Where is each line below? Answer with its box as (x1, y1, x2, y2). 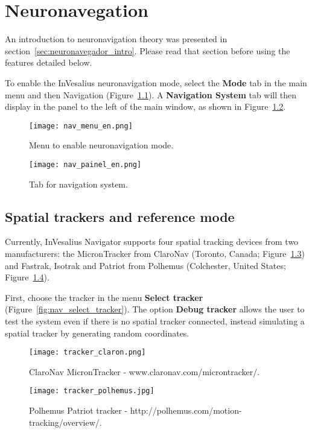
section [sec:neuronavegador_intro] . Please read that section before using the (5, 44, 290, 57)
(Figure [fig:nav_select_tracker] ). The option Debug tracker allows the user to (5, 303, 305, 315)
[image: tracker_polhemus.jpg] (29, 387, 154, 396)
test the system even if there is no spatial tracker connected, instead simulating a (5, 314, 305, 327)
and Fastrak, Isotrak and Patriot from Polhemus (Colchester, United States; (5, 259, 286, 271)
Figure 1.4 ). (5, 271, 49, 283)
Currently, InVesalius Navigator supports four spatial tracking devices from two (5, 235, 299, 248)
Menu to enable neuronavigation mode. (29, 139, 174, 151)
